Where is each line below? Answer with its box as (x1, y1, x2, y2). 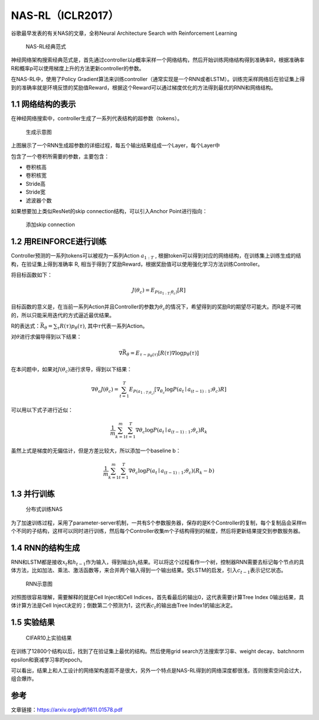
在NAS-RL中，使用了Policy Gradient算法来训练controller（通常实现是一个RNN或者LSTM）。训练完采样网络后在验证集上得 (11, 76, 305, 83)
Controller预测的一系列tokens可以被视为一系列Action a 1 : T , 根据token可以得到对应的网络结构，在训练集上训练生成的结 (11, 252, 301, 261)
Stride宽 (25, 188, 46, 195)
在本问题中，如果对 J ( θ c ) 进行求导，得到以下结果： (11, 366, 132, 374)
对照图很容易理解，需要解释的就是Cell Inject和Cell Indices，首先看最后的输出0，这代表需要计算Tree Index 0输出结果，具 (11, 593, 304, 600)
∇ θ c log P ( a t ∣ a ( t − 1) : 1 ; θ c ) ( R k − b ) (128, 468, 215, 475)
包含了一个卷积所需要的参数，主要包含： (11, 153, 109, 160)
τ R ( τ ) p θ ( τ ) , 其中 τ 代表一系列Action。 (57, 322, 148, 331)
